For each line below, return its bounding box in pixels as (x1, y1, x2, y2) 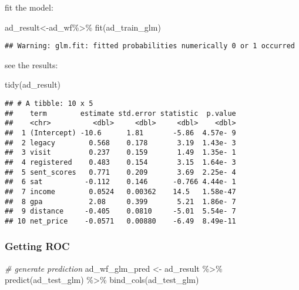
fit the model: (5, 1, 53, 13)
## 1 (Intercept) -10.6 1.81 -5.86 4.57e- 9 (5, 129, 236, 137)
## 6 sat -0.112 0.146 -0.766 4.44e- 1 (5, 178, 236, 186)
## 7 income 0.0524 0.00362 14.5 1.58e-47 (5, 187, 236, 196)
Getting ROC (5, 239, 70, 254)
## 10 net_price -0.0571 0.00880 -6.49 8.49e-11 (5, 216, 236, 225)
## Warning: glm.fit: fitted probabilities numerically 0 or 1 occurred (5, 42, 295, 51)
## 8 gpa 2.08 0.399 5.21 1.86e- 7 (5, 197, 236, 206)
